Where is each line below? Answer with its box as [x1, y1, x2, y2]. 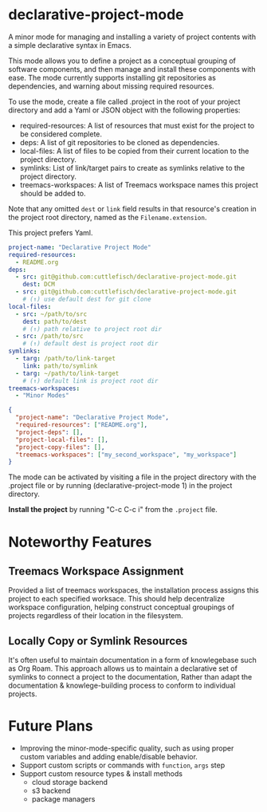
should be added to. [19, 188, 86, 198]
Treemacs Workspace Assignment [8, 564, 184, 577]
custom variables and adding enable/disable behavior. [19, 752, 198, 762]
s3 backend [31, 786, 71, 795]
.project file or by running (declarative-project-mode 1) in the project [8, 481, 233, 491]
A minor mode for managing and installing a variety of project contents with [8, 32, 257, 41]
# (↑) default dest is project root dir [22, 340, 159, 348]
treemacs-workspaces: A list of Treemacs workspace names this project [19, 179, 259, 189]
